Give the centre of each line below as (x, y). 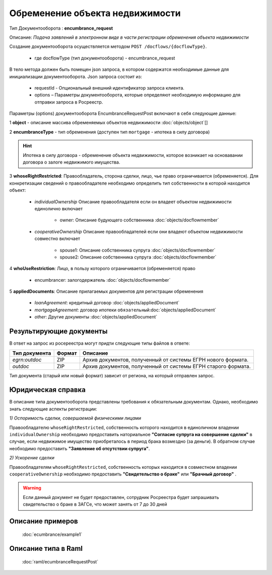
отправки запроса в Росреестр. (69, 102)
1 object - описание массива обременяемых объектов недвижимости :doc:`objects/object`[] (109, 123)
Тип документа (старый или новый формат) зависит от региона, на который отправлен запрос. (112, 375)
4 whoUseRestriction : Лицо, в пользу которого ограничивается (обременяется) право (103, 269)
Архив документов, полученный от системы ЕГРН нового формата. (165, 360)
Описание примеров (44, 521)
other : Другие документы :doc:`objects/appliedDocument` (96, 317)
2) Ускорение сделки (32, 458)
